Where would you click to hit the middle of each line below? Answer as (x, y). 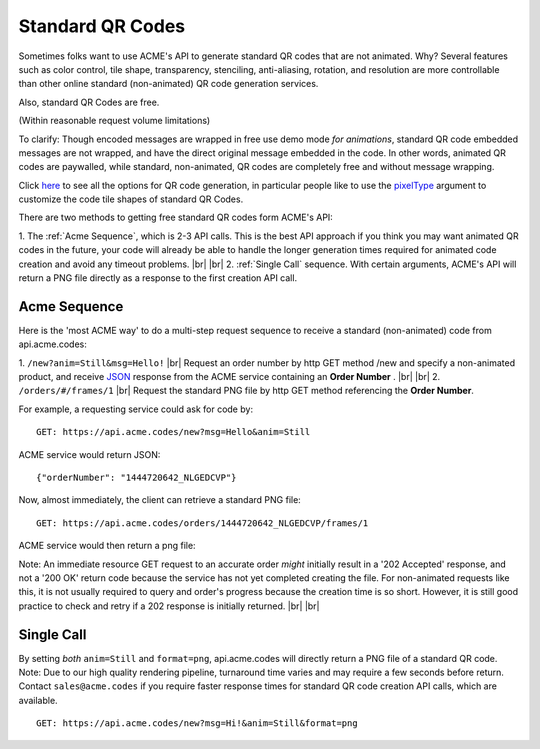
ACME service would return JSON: (89, 454)
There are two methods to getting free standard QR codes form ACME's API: (176, 217)
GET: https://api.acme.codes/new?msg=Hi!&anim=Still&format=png (197, 723)
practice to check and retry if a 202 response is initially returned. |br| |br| (169, 606)
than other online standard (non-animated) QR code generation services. (168, 84)
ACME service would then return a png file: (107, 546)
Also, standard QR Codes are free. (89, 102)
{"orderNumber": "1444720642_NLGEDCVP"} (136, 478)
